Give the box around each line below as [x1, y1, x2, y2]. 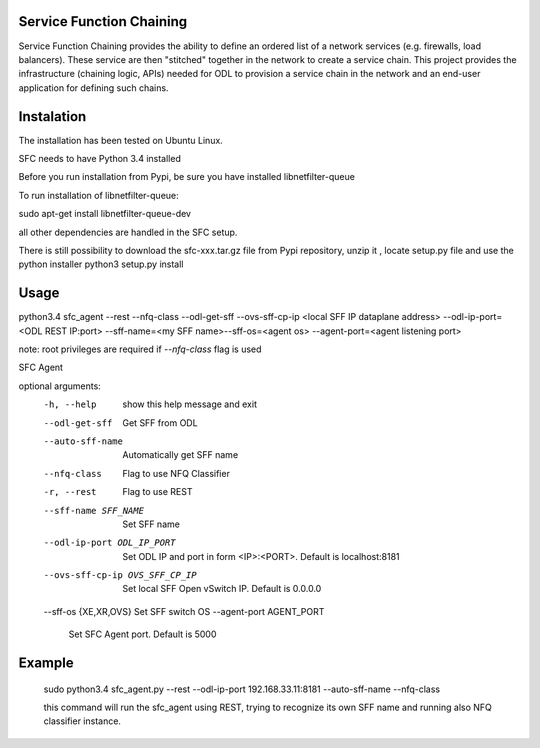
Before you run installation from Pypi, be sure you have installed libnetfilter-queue [18, 171, 355, 183]
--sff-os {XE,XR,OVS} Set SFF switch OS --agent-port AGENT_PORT [43, 605, 325, 617]
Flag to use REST [122, 486, 193, 498]
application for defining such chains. [18, 81, 169, 94]
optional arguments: [18, 380, 102, 392]
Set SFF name [122, 518, 180, 530]
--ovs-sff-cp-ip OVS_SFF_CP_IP [43, 570, 197, 581]
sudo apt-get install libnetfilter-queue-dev [18, 208, 192, 220]
